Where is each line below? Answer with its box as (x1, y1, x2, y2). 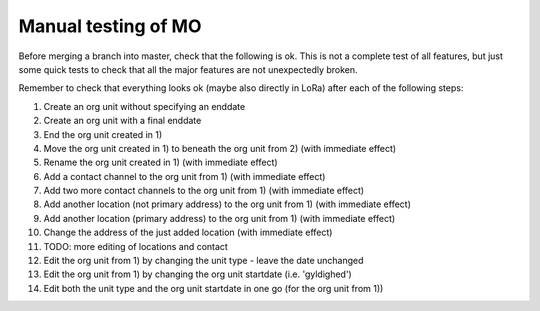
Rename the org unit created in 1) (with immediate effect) (43, 156, 279, 169)
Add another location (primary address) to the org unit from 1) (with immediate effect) (43, 212, 396, 224)
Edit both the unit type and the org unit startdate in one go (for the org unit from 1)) (43, 282, 384, 294)
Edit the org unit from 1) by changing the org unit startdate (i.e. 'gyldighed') (43, 268, 352, 280)
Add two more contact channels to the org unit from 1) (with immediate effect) (43, 185, 365, 197)
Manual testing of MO (18, 15, 202, 37)
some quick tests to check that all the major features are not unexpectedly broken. (18, 63, 359, 75)
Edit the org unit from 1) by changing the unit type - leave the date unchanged (43, 255, 364, 267)
